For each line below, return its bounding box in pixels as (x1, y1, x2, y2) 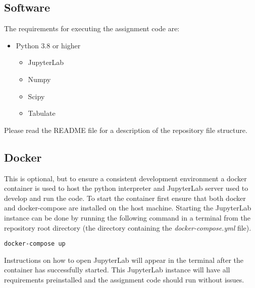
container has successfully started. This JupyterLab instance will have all (4, 264, 230, 275)
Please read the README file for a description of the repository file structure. (4, 124, 247, 135)
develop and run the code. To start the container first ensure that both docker (4, 192, 246, 203)
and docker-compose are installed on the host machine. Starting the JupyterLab (4, 202, 251, 213)
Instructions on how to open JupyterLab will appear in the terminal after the (4, 254, 244, 265)
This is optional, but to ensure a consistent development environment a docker (4, 173, 247, 183)
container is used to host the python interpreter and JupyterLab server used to (4, 183, 248, 193)
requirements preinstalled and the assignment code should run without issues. (4, 274, 244, 284)
